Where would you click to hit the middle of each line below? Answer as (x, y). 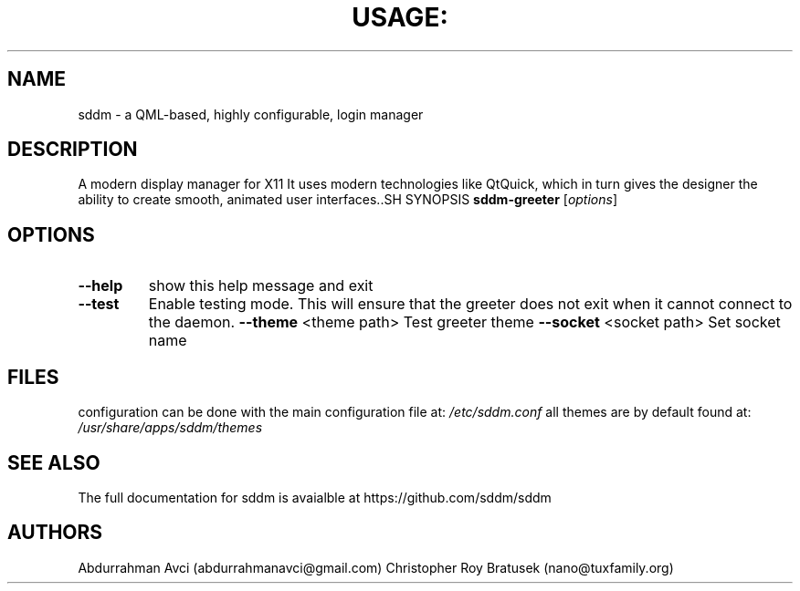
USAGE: (400, 17)
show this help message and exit (261, 286)
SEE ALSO (54, 462)
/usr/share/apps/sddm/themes (170, 428)
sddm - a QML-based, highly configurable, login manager (251, 114)
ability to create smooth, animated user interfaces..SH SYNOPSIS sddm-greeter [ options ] (348, 200)
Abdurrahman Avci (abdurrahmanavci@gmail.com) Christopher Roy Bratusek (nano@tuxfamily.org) (376, 567)
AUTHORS (55, 533)
